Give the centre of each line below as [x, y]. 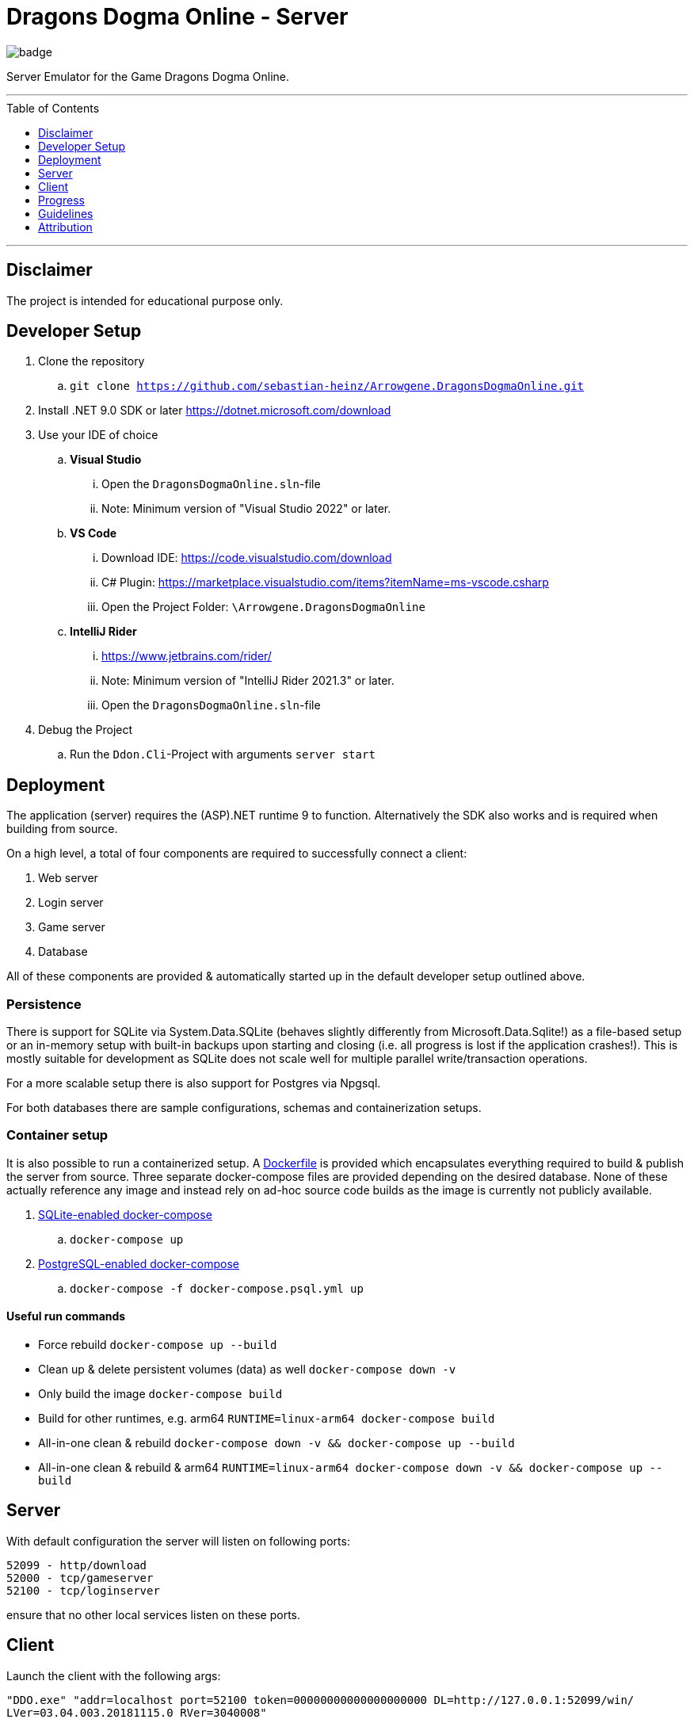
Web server [68, 878]
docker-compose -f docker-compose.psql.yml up [217, 1288]
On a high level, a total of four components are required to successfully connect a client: [237, 854]
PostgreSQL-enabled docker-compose [139, 1263]
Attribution [65, 227]
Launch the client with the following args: [114, 1675]
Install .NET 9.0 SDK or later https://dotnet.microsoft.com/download [215, 411]
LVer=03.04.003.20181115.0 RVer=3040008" [137, 1712]
